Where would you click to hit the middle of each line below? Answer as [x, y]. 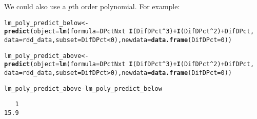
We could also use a [35, 6]
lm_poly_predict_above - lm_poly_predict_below [83, 88]
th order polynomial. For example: [126, 6]
